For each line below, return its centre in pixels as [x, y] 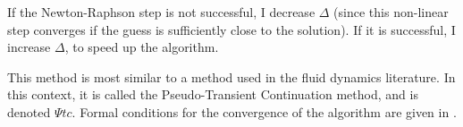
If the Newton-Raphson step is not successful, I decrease [161, 12]
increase [29, 47]
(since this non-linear [391, 12]
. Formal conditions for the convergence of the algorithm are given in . [264, 111]
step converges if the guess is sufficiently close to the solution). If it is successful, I [231, 29]
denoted [29, 111]
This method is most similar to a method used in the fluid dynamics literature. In [231, 76]
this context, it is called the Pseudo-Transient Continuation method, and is [213, 94]
